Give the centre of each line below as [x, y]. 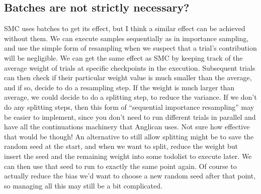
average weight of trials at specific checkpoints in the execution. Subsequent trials [130, 67]
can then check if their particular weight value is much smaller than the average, [128, 77]
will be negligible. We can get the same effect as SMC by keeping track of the [123, 57]
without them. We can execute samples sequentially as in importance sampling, [126, 38]
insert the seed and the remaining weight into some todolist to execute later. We [128, 156]
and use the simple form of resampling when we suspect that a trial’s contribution [130, 48]
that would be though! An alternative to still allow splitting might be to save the [129, 136]
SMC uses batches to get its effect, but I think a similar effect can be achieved [125, 28]
